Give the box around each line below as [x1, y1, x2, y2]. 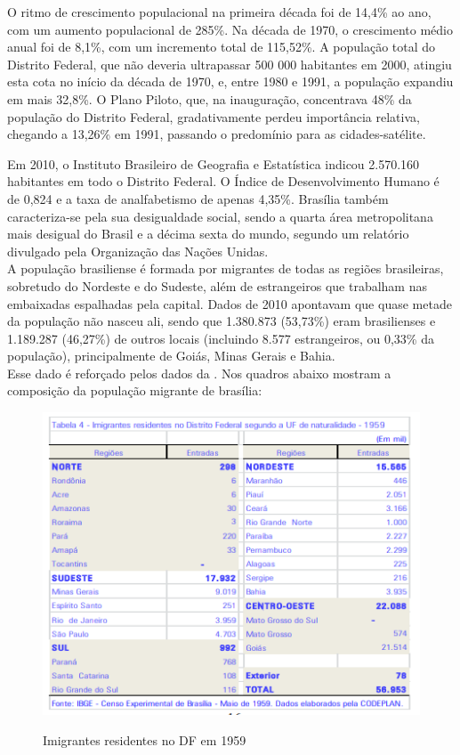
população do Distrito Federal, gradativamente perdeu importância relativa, [7, 107, 420, 126]
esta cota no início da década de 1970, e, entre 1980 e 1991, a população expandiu [7, 72, 454, 91]
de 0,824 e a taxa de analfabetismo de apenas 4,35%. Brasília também [7, 189, 389, 207]
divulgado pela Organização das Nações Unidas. [7, 241, 269, 260]
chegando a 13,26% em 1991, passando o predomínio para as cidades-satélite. [7, 125, 426, 143]
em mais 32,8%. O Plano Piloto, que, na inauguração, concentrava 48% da [7, 89, 412, 108]
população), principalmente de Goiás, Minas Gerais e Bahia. [7, 346, 335, 365]
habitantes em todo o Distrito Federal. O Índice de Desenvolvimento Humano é [7, 172, 440, 191]
